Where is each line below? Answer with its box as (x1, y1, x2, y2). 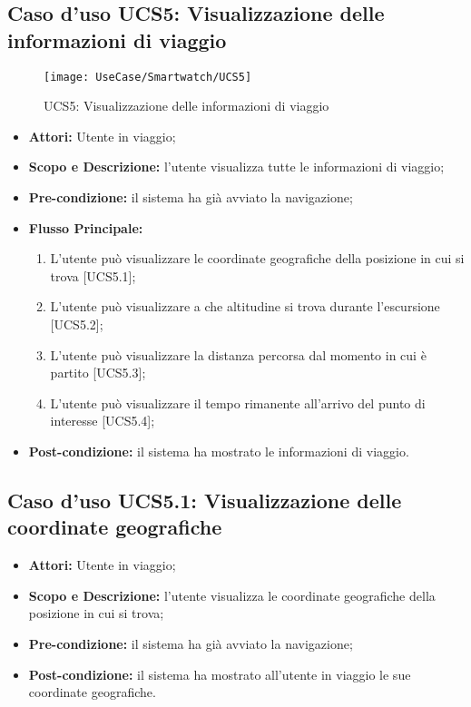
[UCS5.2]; (50, 315, 103, 333)
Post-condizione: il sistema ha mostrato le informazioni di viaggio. (28, 441, 409, 460)
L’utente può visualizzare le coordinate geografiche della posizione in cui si (50, 249, 465, 268)
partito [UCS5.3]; (50, 363, 146, 382)
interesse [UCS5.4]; (50, 411, 155, 430)
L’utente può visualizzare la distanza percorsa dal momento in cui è (50, 345, 427, 364)
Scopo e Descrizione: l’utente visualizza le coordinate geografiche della (28, 585, 436, 604)
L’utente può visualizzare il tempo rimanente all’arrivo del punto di (50, 393, 426, 412)
